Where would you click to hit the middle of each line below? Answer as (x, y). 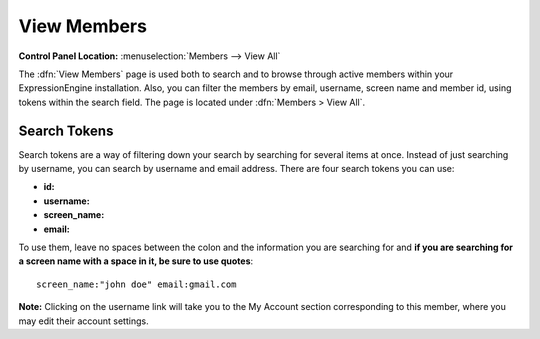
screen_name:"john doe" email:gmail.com (136, 284)
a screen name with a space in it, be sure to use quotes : (136, 261)
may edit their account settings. (83, 321)
